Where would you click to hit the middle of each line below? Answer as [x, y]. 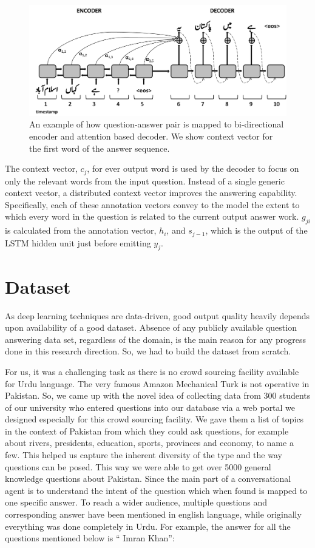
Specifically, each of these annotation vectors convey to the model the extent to [152, 204]
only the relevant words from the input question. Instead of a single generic [145, 181]
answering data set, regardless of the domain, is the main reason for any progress [155, 339]
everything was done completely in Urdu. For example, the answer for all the [148, 526]
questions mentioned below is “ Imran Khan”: [90, 538]
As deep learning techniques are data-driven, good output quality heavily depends [157, 315]
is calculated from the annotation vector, [81, 230]
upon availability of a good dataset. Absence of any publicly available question [151, 327]
